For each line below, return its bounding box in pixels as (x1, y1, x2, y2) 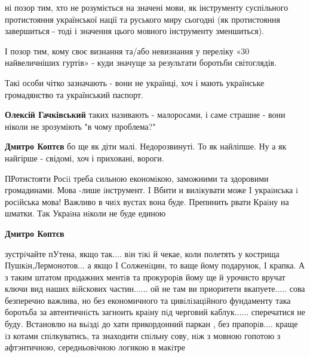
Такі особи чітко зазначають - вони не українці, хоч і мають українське (5, 76, 265, 89)
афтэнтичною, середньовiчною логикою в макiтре (5, 341, 186, 353)
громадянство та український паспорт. (5, 88, 143, 100)
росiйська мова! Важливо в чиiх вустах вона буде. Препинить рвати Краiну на (5, 195, 289, 208)
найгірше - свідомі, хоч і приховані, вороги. (5, 151, 164, 164)
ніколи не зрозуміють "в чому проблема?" (5, 120, 156, 132)
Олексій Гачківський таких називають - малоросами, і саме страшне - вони (5, 108, 286, 121)
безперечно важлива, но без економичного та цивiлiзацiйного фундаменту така (5, 294, 291, 306)
